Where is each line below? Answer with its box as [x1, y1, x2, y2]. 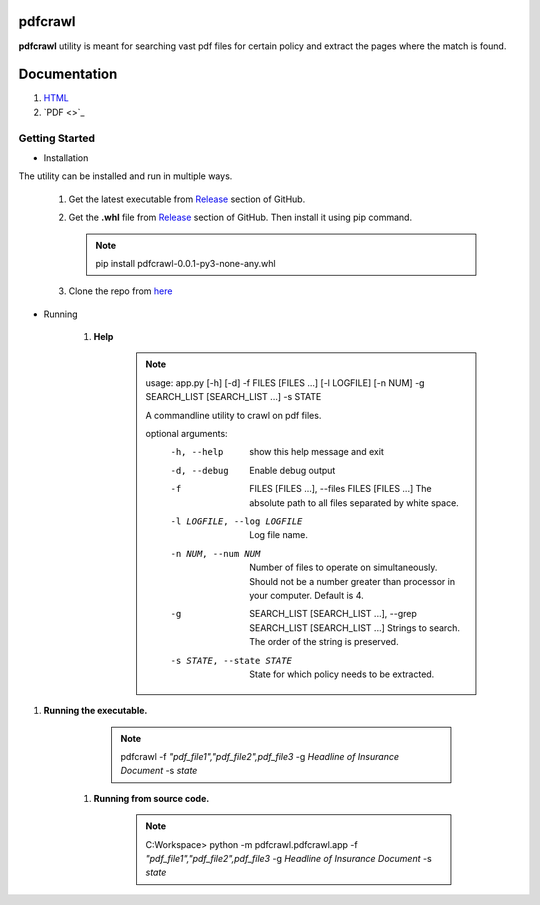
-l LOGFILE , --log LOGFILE [170, 515, 303, 527]
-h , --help [170, 446, 224, 458]
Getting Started [18, 131, 95, 145]
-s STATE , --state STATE [170, 655, 292, 666]
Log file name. [249, 529, 309, 541]
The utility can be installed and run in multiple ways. [18, 170, 233, 182]
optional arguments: [145, 428, 229, 440]
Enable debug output [249, 464, 336, 476]
